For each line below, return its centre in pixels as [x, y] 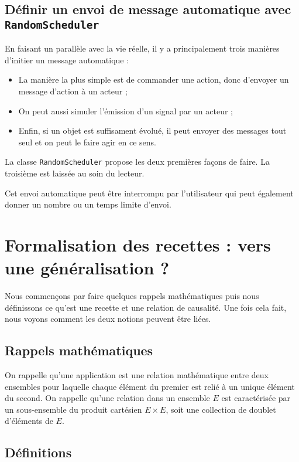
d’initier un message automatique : [67, 60]
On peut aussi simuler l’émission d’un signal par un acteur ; [126, 111]
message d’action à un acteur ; [73, 91]
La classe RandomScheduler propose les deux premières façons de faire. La [137, 162]
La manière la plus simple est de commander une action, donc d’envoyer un [154, 79]
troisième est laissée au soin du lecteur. [75, 173]
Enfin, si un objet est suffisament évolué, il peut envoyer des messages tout [152, 130]
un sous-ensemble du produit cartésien [73, 409]
